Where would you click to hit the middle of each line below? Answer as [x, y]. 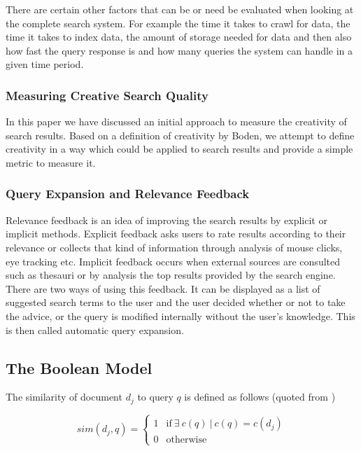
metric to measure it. [51, 162]
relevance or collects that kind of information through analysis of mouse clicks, [174, 247]
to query [155, 397]
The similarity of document [64, 397]
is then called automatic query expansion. [95, 329]
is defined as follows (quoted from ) [260, 397]
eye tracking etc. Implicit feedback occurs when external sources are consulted [173, 261]
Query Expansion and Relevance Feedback [128, 194]
